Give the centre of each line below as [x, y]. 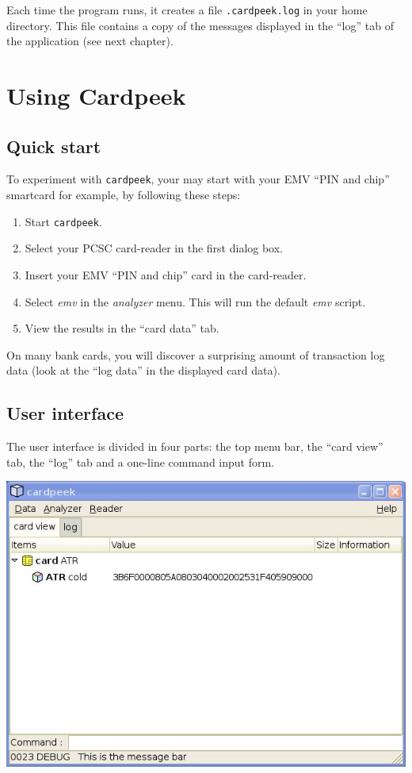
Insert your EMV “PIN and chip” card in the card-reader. [166, 274]
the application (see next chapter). [90, 41]
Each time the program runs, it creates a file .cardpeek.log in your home [187, 10]
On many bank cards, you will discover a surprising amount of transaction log [196, 354]
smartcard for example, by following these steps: [124, 195]
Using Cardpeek [96, 96]
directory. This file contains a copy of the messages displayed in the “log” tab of [200, 25]
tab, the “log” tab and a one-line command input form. [141, 461]
